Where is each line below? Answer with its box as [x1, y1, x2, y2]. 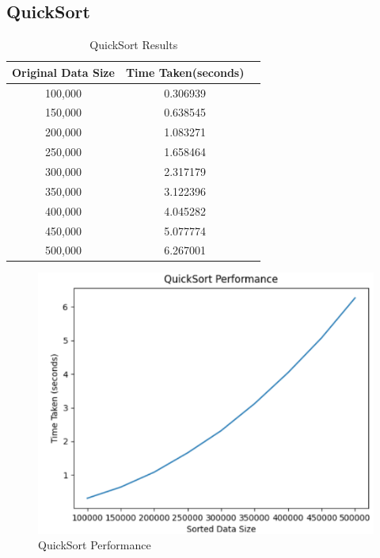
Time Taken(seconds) [125, 63, 245, 80]
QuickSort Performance [38, 537, 151, 553]
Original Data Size [12, 63, 115, 80]
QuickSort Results [89, 36, 178, 53]
